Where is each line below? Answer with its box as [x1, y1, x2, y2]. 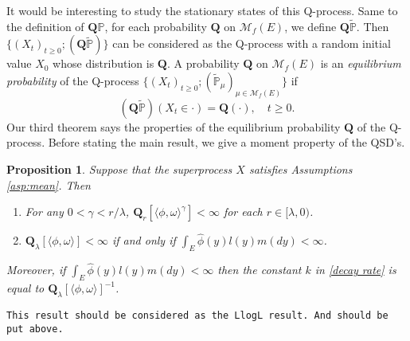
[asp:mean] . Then [6, 176, 91, 193]
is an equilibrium [320, 55, 401, 72]
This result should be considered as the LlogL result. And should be [6, 310, 389, 322]
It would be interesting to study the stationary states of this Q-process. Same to [6, 2, 398, 18]
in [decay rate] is [314, 261, 396, 278]
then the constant [217, 261, 302, 278]
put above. [6, 323, 64, 335]
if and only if [111, 232, 176, 249]
